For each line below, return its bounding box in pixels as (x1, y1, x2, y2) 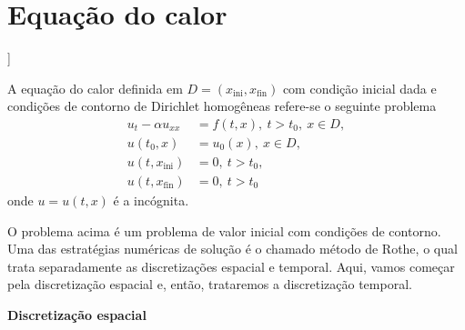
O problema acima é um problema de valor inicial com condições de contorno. (7, 221, 441, 240)
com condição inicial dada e (282, 78, 437, 97)
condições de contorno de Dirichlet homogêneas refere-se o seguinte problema (7, 96, 437, 115)
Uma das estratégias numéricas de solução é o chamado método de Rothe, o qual (7, 239, 458, 258)
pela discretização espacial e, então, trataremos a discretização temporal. (7, 275, 412, 294)
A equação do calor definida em (7, 78, 183, 97)
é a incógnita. (113, 191, 189, 210)
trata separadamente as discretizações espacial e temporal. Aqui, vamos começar (7, 256, 455, 275)
